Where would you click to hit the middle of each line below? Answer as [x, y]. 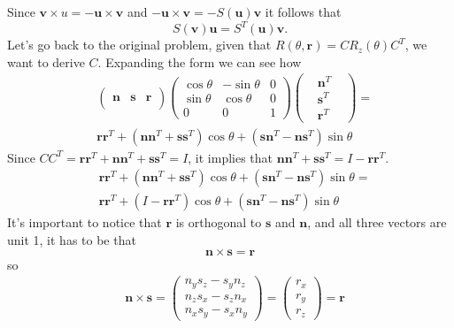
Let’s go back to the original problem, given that [139, 45]
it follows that [303, 11]
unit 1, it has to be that [72, 240]
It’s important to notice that [85, 222]
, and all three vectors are [377, 222]
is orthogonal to [219, 222]
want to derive [46, 61]
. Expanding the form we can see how [200, 61]
